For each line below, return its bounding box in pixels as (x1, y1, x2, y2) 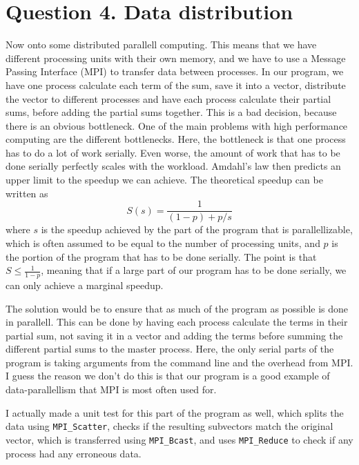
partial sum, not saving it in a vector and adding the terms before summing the (6, 328, 343, 342)
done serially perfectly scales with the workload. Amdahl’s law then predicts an (6, 159, 341, 173)
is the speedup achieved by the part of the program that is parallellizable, (41, 222, 353, 237)
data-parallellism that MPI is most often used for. (6, 382, 217, 397)
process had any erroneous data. (6, 446, 142, 460)
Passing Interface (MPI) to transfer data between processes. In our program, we (6, 64, 344, 79)
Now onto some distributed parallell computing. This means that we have (6, 37, 317, 52)
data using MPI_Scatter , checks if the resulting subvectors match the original (6, 419, 333, 433)
